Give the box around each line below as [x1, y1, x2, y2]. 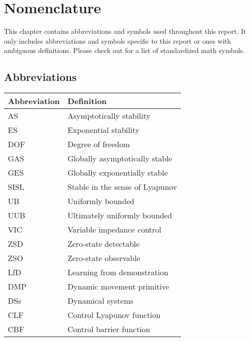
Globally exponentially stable [67, 167, 168, 179]
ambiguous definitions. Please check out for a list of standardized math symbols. [4, 45, 245, 55]
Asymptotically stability [67, 110, 150, 122]
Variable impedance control [67, 224, 162, 236]
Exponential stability [67, 124, 140, 136]
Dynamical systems [67, 295, 134, 307]
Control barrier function [67, 323, 150, 335]
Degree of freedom [67, 138, 130, 150]
